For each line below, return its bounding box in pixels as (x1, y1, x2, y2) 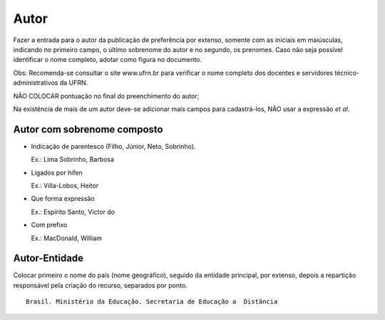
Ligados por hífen (31, 168, 83, 177)
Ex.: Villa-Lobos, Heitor (31, 181, 99, 190)
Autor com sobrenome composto (13, 123, 163, 135)
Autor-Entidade (13, 252, 84, 264)
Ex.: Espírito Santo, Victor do (31, 207, 115, 216)
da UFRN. (59, 78, 88, 87)
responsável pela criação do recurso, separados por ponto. (13, 281, 188, 289)
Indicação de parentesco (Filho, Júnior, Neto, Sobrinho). (31, 142, 196, 150)
